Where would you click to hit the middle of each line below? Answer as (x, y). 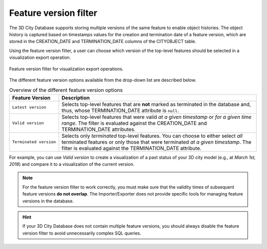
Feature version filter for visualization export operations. (66, 69)
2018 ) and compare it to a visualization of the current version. (72, 164)
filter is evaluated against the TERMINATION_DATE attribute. (132, 148)
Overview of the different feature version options (66, 90)
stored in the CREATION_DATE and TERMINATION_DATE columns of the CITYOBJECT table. (103, 42)
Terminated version (34, 142)
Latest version (29, 107)
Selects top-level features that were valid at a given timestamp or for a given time (156, 117)
